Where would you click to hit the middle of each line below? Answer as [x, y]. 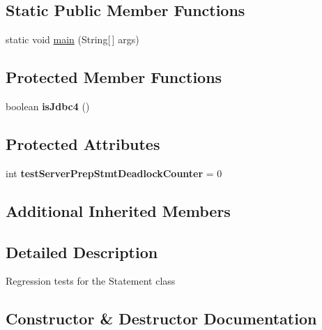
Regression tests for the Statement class [91, 281]
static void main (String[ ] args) [72, 39]
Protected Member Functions [114, 77]
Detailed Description [82, 252]
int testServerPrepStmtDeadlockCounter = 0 [114, 173]
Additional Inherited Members [118, 210]
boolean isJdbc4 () [48, 106]
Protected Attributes [83, 143]
